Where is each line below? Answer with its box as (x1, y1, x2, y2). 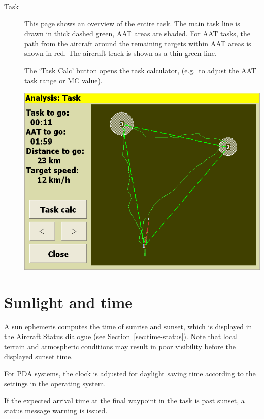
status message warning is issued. (4, 405, 108, 416)
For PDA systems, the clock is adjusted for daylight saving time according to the (4, 368, 256, 379)
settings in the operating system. (4, 378, 106, 388)
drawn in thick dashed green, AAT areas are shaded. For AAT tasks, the (24, 28, 250, 39)
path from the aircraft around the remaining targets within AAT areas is (24, 38, 251, 48)
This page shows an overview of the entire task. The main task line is (24, 18, 240, 29)
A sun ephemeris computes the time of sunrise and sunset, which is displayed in (4, 321, 252, 331)
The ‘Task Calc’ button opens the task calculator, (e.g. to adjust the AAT (24, 65, 256, 75)
